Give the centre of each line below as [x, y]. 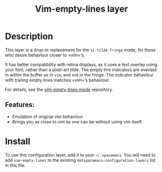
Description [29, 36]
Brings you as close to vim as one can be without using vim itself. [77, 122]
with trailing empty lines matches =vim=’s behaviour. [57, 80]
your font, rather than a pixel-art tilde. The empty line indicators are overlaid [81, 70]
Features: [20, 105]
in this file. [15, 165]
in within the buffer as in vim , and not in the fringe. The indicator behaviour [80, 75]
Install [18, 141]
